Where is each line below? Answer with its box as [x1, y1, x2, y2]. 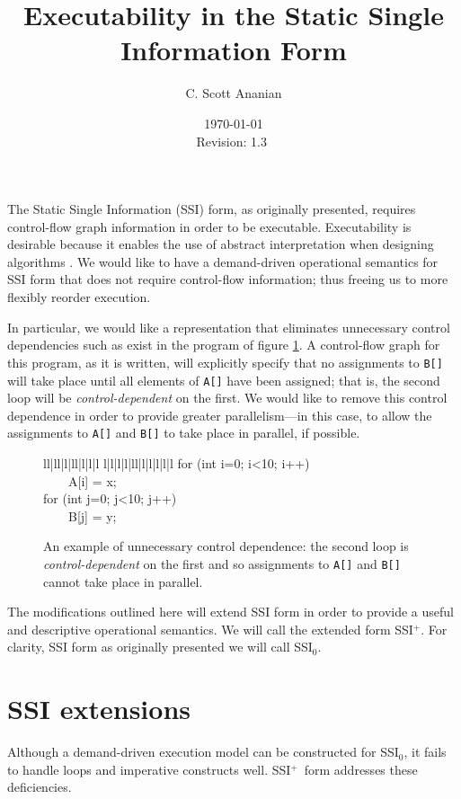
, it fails [403, 742, 447, 761]
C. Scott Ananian [185, 84, 282, 102]
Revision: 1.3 [196, 131, 267, 150]
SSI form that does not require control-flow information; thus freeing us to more [7, 270, 448, 289]
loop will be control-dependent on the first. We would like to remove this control [7, 388, 448, 407]
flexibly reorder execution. [7, 288, 151, 306]
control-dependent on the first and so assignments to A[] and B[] [43, 554, 401, 573]
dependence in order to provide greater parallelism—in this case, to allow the [7, 405, 432, 424]
